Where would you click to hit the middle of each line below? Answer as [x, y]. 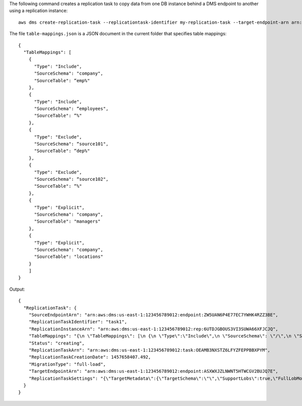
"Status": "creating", [57, 343]
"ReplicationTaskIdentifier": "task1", [78, 322]
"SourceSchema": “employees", [71, 109]
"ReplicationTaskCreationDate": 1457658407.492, [90, 357]
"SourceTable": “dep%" [62, 151]
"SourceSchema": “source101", [71, 144]
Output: [17, 289]
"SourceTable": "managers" [67, 221]
